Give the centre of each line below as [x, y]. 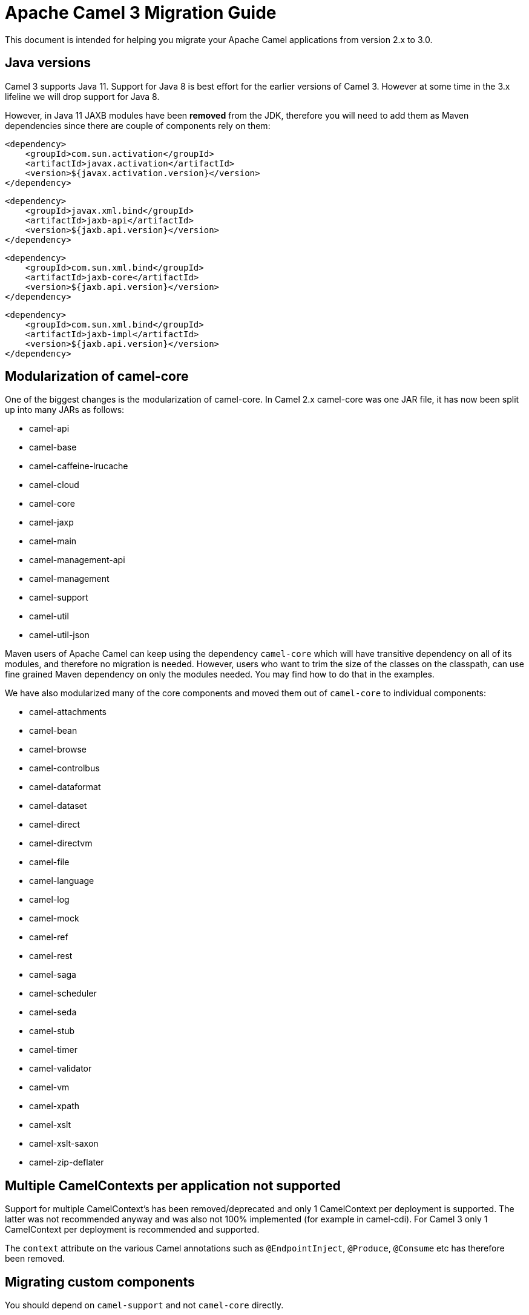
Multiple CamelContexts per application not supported [173, 1185]
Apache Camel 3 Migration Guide [141, 13]
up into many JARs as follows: [65, 410]
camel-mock [54, 918]
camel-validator [61, 1069]
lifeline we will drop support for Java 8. [82, 96]
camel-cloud [54, 485]
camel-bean [53, 731]
